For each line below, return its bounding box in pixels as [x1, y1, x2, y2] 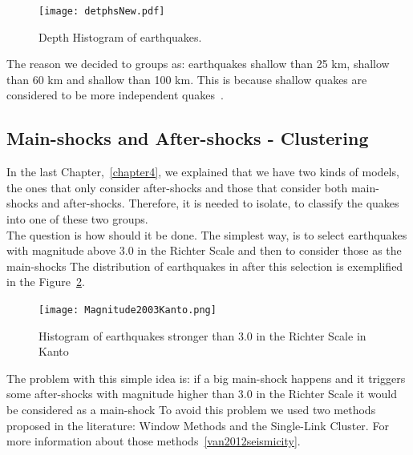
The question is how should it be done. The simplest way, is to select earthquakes [6, 226, 407, 243]
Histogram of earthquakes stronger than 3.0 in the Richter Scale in [38, 327, 366, 344]
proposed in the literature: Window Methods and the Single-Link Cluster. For [6, 417, 389, 433]
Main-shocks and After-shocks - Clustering [6, 126, 369, 151]
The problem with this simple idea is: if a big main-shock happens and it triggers [6, 369, 406, 386]
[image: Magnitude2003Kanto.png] [38, 304, 217, 316]
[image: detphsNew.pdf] [38, 6, 165, 17]
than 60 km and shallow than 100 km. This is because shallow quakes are [6, 70, 367, 87]
